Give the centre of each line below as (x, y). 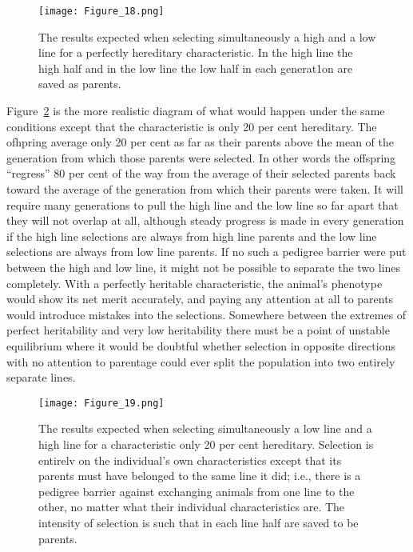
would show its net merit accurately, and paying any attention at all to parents (200, 299)
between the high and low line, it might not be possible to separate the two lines (204, 267)
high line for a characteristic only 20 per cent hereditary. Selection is (206, 444)
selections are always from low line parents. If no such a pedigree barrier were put (206, 252)
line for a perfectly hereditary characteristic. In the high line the (196, 52)
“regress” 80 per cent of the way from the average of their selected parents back (201, 173)
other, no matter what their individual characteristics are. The (192, 507)
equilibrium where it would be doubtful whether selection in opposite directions (201, 345)
